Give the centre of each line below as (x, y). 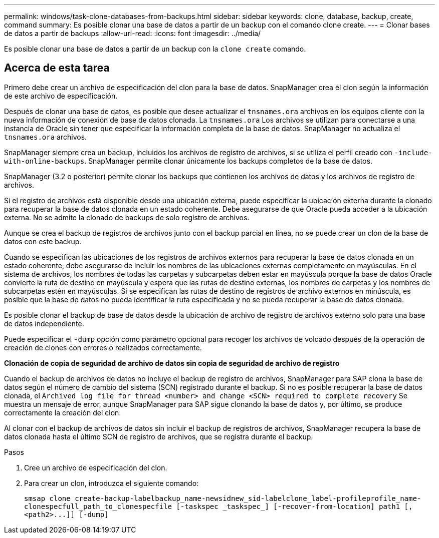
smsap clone (47, 498)
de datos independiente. (44, 323)
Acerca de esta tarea (57, 68)
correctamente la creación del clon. (63, 412)
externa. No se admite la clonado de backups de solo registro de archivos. (127, 217)
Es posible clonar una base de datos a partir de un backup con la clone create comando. (155, 49)
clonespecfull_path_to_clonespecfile (98, 506)
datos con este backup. (43, 241)
